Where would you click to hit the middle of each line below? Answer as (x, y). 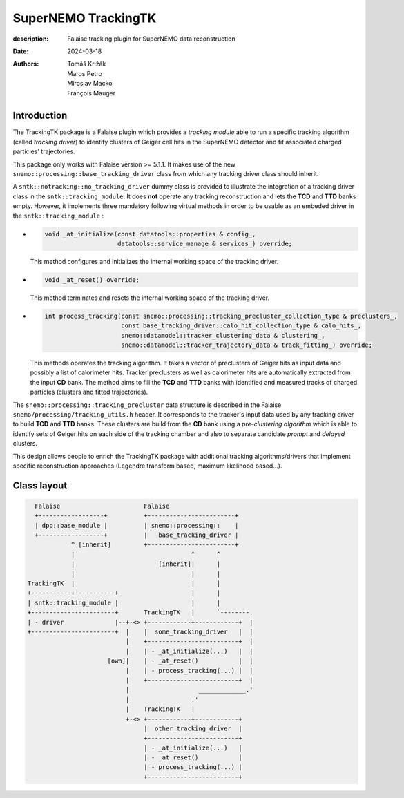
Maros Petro (85, 73)
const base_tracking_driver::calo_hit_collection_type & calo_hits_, (241, 326)
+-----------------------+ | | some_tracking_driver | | (140, 631)
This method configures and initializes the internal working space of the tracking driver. (154, 261)
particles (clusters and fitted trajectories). (89, 392)
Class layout (40, 485)
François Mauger (92, 93)
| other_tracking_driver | (193, 728)
